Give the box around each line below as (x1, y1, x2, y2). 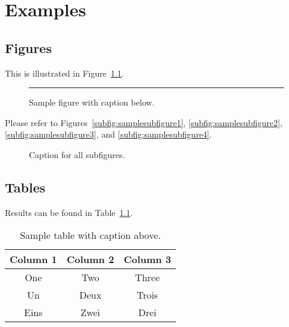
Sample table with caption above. (20, 228, 161, 243)
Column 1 (10, 252, 57, 267)
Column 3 (123, 252, 172, 267)
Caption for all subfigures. (29, 148, 125, 160)
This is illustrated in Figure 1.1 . (5, 66, 124, 79)
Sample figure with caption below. (29, 96, 155, 109)
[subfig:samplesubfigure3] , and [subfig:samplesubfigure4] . (5, 128, 212, 141)
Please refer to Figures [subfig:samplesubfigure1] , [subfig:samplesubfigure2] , (5, 116, 282, 129)
